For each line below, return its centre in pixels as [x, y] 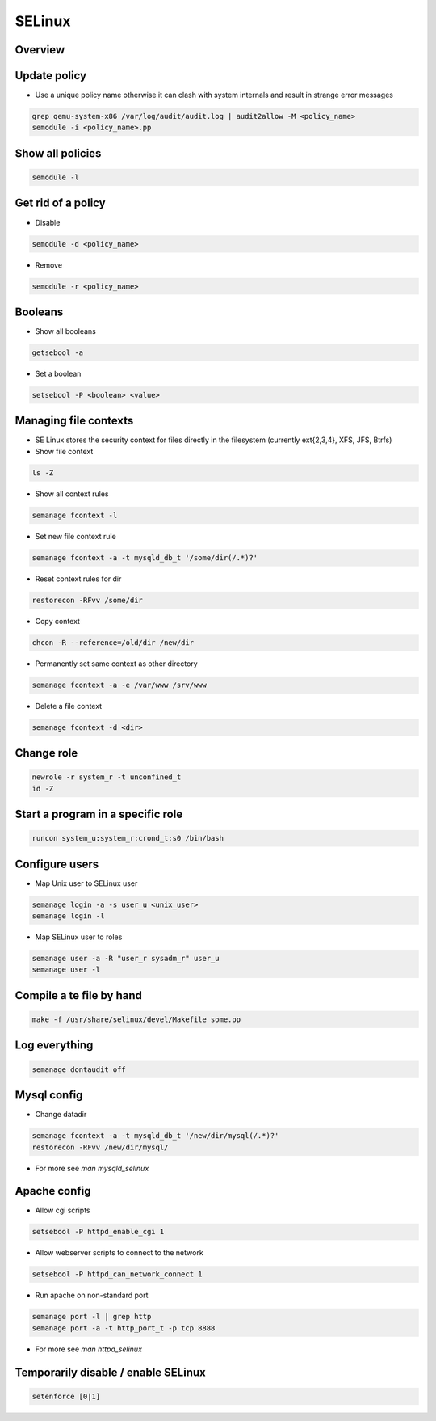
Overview [40, 50]
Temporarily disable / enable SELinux [110, 1372]
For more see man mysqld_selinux [92, 1168]
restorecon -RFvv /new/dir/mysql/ [100, 1147]
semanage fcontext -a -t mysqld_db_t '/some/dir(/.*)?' [145, 557]
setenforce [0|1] [66, 1396]
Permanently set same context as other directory [116, 664]
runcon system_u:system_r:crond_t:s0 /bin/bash [128, 838]
